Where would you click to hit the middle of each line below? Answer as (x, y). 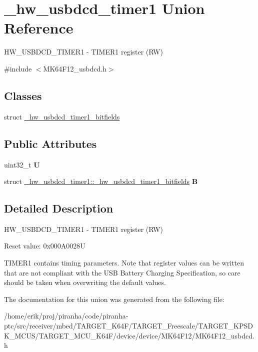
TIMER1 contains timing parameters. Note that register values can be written (124, 263)
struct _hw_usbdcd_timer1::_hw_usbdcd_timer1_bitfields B (101, 181)
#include (18, 68)
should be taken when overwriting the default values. (85, 282)
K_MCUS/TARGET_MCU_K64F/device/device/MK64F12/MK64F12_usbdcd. (129, 335)
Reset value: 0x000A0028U (45, 246)
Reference (39, 28)
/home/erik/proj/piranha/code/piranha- (66, 316)
